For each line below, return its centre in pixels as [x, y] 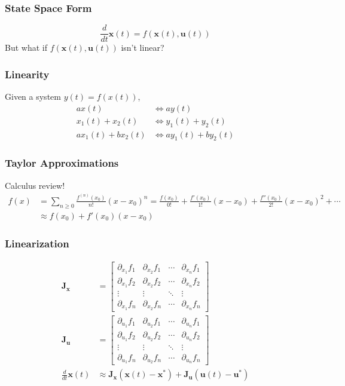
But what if [26, 48]
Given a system [33, 96]
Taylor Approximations [62, 163]
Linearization [37, 243]
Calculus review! [35, 185]
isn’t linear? [143, 48]
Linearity [27, 74]
